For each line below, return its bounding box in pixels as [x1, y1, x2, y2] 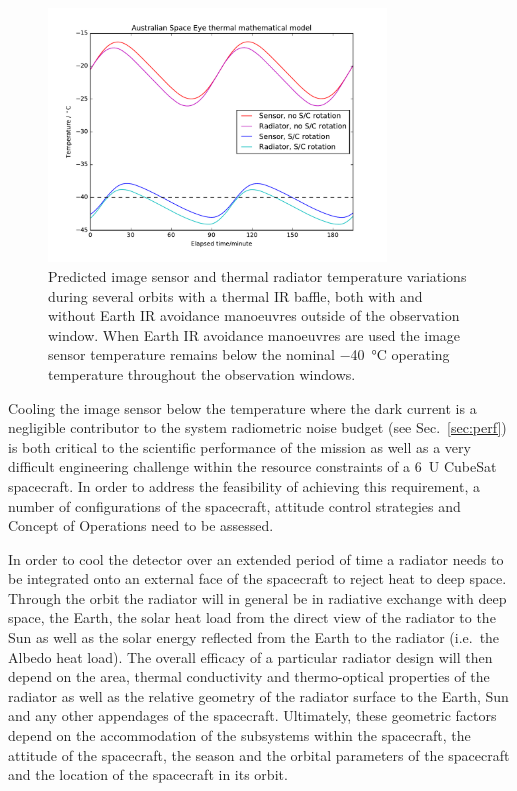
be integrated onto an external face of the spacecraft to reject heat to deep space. [8, 568, 507, 589]
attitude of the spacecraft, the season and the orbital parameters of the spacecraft [8, 744, 510, 765]
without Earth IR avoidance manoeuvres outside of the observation [48, 305, 460, 326]
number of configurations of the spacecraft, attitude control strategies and [8, 495, 461, 516]
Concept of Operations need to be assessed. [8, 515, 274, 536]
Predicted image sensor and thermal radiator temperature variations [48, 265, 467, 286]
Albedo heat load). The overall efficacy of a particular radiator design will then [8, 646, 493, 667]
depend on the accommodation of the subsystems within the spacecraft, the [8, 725, 471, 746]
